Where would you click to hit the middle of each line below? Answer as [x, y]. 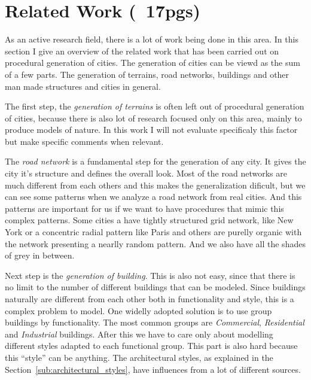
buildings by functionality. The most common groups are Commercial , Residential [155, 322]
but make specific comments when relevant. [84, 141]
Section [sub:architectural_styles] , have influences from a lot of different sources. [153, 369]
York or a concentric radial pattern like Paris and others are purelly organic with [153, 232]
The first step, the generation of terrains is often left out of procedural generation [155, 106]
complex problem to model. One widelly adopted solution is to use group [138, 310]
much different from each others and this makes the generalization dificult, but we [155, 185]
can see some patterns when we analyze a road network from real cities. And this [153, 197]
